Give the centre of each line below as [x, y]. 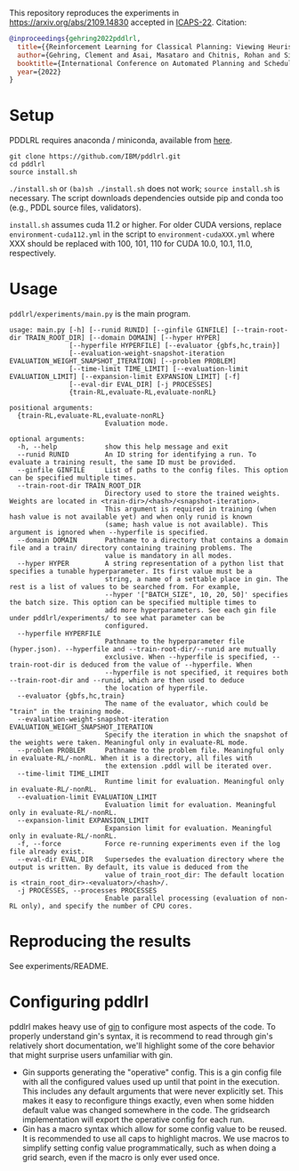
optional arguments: [48, 440]
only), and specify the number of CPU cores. [107, 907]
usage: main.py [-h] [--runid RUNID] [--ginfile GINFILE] [119, 330]
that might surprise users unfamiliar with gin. [91, 1055]
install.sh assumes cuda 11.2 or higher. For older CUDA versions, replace [145, 225]
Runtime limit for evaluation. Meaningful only [194, 782]
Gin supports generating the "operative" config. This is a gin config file [152, 1072]
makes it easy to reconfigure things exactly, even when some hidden [148, 1101]
